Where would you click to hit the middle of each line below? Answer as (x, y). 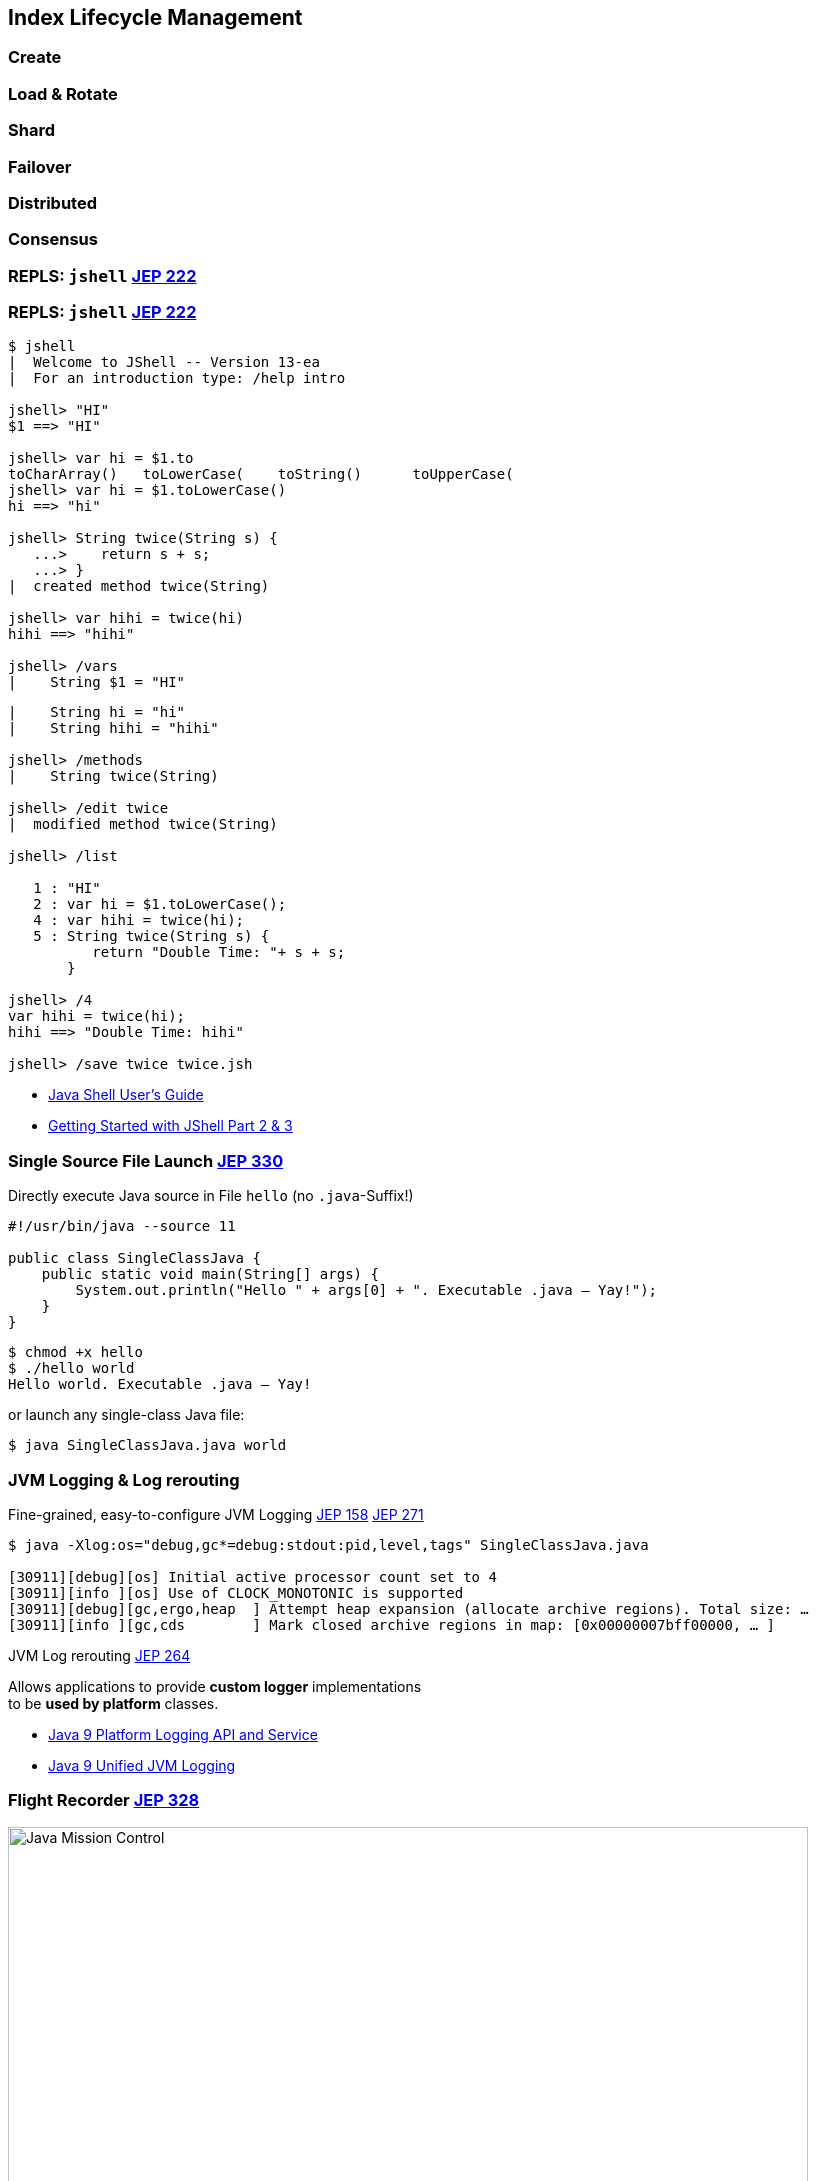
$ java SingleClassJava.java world (147, 1445)
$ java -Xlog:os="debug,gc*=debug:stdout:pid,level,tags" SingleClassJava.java (328, 1544)
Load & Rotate (63, 93)
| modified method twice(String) (143, 824)
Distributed (52, 202)
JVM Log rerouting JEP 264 (99, 1655)
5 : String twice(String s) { (151, 936)
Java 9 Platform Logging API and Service (183, 1734)
